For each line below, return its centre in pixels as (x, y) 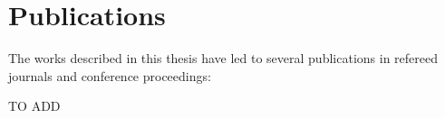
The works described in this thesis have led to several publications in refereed (223, 58)
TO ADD (34, 106)
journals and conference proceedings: (110, 75)
